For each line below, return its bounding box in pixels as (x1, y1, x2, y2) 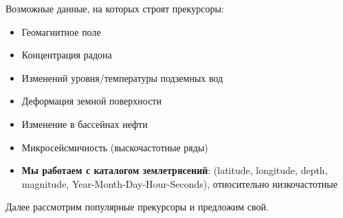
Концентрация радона (21, 47, 112, 62)
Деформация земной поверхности (21, 94, 162, 108)
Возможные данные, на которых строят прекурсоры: (5, 1, 224, 15)
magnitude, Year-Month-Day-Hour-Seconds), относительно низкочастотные (21, 176, 338, 190)
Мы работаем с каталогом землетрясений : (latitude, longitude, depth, (21, 163, 328, 177)
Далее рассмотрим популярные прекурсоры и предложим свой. (5, 199, 269, 214)
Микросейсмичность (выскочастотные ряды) (21, 140, 208, 154)
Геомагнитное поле (21, 24, 101, 39)
